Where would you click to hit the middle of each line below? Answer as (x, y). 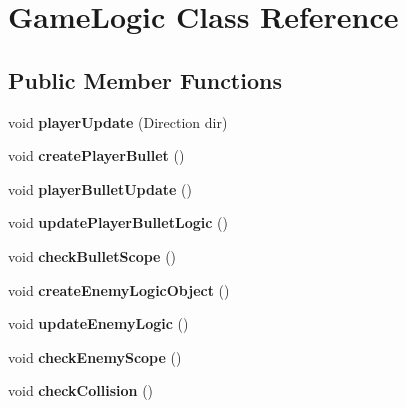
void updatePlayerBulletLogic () (118, 222)
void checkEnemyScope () (95, 356)
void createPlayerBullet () (96, 155)
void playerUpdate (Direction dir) (118, 121)
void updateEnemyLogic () (98, 323)
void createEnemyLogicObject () (119, 289)
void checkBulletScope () (92, 255)
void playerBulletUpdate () (100, 188)
